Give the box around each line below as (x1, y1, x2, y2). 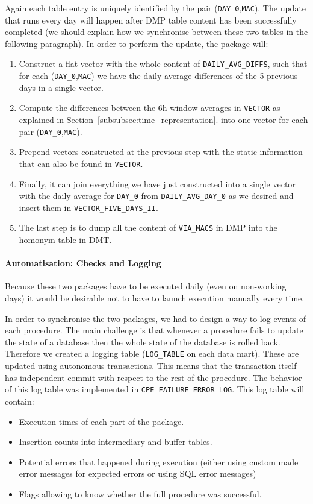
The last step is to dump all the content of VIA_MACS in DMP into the (19, 221, 277, 234)
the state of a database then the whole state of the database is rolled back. (5, 335, 280, 348)
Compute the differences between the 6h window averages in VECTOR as (19, 101, 280, 114)
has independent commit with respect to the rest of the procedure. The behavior (5, 371, 302, 383)
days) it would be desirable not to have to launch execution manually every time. (5, 292, 305, 304)
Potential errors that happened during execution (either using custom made (19, 455, 299, 468)
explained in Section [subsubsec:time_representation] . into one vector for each (19, 113, 308, 125)
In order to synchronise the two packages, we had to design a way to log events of (5, 312, 306, 324)
